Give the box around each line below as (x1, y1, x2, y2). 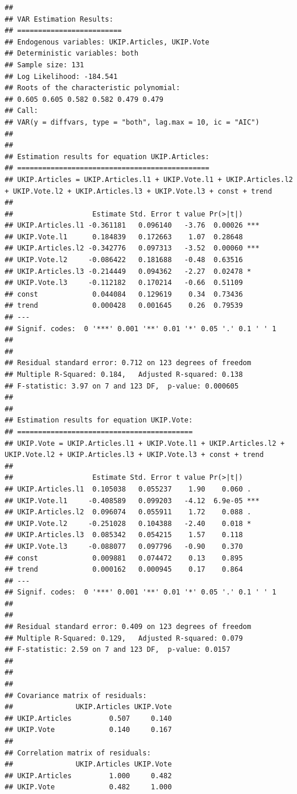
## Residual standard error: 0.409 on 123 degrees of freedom (5, 623, 251, 631)
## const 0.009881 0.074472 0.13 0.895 (5, 554, 243, 562)
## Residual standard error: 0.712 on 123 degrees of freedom (5, 359, 251, 367)
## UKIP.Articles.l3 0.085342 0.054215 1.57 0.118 (5, 531, 243, 539)
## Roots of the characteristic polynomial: (5, 84, 180, 92)
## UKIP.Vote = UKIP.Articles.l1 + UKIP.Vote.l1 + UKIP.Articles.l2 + (5, 439, 285, 448)
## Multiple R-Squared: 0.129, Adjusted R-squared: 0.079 (5, 634, 243, 642)
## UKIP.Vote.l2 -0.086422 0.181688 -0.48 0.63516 (5, 256, 243, 264)
